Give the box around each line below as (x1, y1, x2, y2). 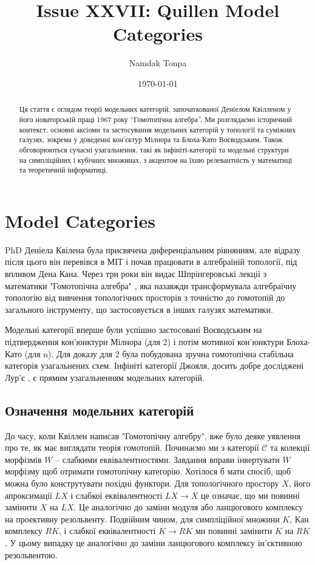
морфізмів (5, 453, 42, 465)
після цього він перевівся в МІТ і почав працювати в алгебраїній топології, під (5, 255, 297, 268)
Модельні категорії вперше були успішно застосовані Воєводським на (5, 323, 262, 336)
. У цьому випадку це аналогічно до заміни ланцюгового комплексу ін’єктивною (5, 536, 302, 549)
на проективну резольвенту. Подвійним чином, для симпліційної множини (5, 512, 280, 525)
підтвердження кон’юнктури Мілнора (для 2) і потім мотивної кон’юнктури (5, 335, 284, 348)
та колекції (270, 441, 310, 454)
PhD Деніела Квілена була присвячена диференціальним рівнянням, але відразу (5, 243, 300, 256)
